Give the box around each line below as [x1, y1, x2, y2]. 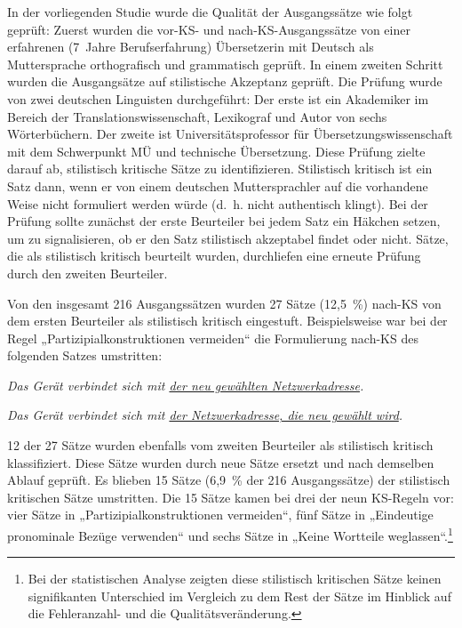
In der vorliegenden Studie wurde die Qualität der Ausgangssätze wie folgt [7, 3, 413, 20]
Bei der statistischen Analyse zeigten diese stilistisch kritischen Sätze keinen [28, 569, 442, 588]
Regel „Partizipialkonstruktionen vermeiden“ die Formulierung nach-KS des [7, 328, 418, 347]
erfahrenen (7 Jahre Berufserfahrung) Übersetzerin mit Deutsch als [7, 37, 374, 56]
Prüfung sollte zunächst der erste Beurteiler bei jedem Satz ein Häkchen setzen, [7, 212, 441, 230]
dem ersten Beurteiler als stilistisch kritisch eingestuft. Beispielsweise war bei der [7, 311, 448, 330]
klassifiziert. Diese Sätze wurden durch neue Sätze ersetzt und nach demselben [7, 453, 434, 471]
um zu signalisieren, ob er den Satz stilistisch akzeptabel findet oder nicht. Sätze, [7, 229, 449, 247]
